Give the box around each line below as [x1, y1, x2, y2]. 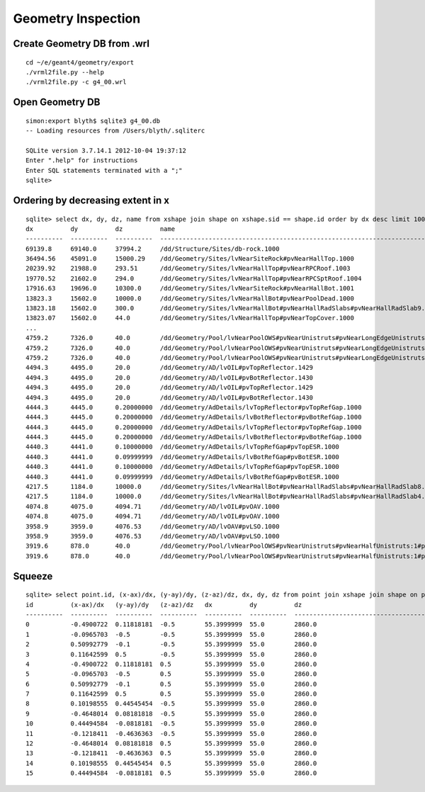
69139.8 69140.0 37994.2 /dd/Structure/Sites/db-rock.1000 [25, 244, 280, 253]
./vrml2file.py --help [25, 68, 105, 76]
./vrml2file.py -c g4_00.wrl [25, 78, 127, 86]
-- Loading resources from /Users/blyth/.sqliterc [25, 127, 205, 135]
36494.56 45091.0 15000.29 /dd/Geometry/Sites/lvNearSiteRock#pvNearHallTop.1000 [25, 255, 354, 263]
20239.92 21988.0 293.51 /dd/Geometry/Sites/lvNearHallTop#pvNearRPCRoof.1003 [25, 264, 351, 273]
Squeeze [13, 570, 53, 582]
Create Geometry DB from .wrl [13, 38, 150, 50]
